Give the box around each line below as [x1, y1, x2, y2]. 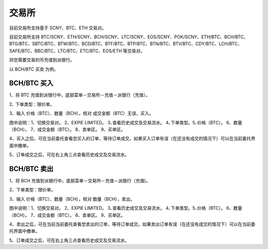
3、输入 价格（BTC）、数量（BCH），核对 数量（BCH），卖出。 [9, 196, 135, 202]
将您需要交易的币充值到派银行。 [9, 57, 74, 63]
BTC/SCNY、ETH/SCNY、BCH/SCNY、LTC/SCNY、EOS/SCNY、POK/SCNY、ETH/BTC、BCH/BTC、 [40, 34, 248, 40]
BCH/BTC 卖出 [9, 165, 54, 173]
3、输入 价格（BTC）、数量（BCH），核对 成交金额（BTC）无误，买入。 [9, 110, 154, 116]
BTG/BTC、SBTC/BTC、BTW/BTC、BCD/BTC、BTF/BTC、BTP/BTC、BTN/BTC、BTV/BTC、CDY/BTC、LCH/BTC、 [9, 41, 243, 47]
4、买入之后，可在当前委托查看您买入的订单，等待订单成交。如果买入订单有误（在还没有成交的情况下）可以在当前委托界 [9, 136, 256, 142]
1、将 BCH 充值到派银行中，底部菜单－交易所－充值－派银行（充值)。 [9, 178, 151, 184]
